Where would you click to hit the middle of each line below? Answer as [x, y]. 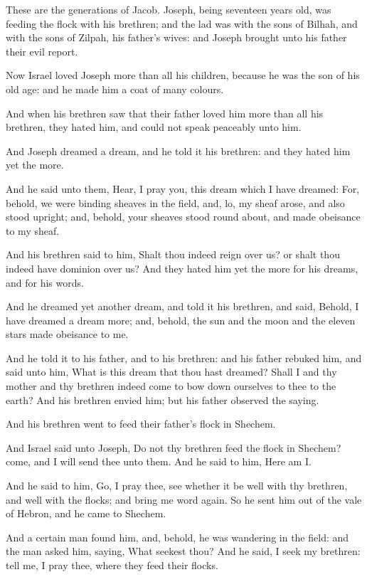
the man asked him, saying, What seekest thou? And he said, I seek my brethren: [183, 551]
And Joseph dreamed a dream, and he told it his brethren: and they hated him [178, 150]
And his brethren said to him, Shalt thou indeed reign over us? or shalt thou [173, 254]
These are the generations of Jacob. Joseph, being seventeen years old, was [169, 9]
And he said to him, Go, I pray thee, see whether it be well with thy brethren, [177, 486]
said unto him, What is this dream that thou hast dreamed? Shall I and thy [171, 372]
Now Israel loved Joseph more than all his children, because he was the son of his [183, 75]
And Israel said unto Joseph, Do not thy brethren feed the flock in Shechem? [174, 447]
